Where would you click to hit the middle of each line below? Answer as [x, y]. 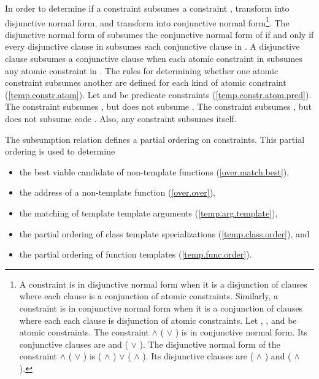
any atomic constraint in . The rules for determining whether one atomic [142, 70]
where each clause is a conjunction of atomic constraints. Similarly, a [148, 296]
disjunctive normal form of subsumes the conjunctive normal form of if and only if [159, 34]
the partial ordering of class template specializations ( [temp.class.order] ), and [164, 233]
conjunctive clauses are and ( [74, 344]
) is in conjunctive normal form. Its [241, 332]
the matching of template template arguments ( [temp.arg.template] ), [148, 212]
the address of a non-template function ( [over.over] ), [117, 192]
